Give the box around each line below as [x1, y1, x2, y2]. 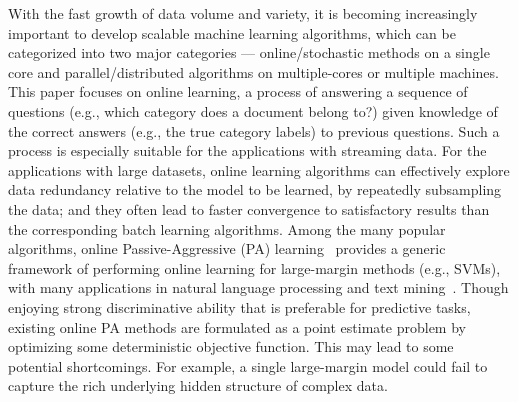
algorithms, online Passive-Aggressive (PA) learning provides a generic [8, 238, 446, 259]
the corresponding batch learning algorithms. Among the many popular [8, 218, 446, 239]
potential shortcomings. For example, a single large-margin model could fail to [8, 355, 488, 376]
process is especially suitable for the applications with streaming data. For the [8, 140, 487, 161]
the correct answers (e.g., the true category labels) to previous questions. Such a [8, 120, 500, 141]
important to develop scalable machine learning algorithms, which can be [8, 22, 456, 43]
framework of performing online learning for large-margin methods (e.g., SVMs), [8, 257, 501, 278]
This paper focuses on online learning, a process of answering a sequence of [8, 81, 468, 102]
